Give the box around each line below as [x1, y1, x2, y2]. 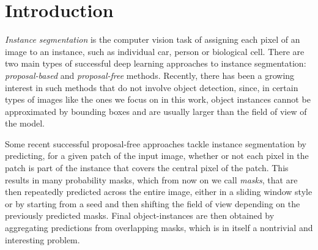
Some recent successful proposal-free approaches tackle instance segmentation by [5, 137, 306, 150]
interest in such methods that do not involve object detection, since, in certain [5, 81, 298, 94]
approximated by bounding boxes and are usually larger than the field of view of [5, 105, 307, 117]
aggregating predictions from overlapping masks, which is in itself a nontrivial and [5, 221, 313, 234]
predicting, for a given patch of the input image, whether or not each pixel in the [5, 149, 309, 162]
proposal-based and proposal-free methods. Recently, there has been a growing [5, 68, 295, 81]
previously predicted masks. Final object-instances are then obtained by [5, 209, 275, 222]
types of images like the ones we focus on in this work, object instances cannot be [5, 93, 311, 106]
